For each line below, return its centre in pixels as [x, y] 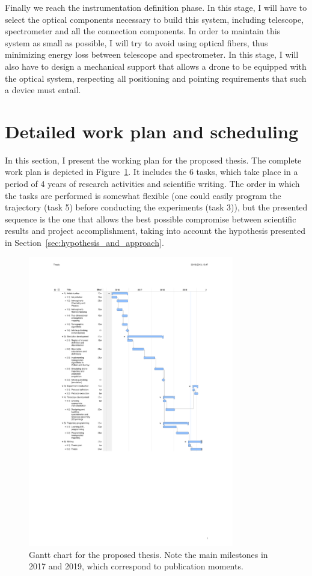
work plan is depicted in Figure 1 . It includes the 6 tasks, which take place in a [151, 172]
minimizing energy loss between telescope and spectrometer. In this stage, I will [152, 54]
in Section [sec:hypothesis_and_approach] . [84, 243]
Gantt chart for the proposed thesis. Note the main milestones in [148, 554]
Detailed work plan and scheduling [151, 131]
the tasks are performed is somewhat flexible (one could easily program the [143, 195]
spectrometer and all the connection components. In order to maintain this [143, 31]
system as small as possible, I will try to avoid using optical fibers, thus [136, 42]
